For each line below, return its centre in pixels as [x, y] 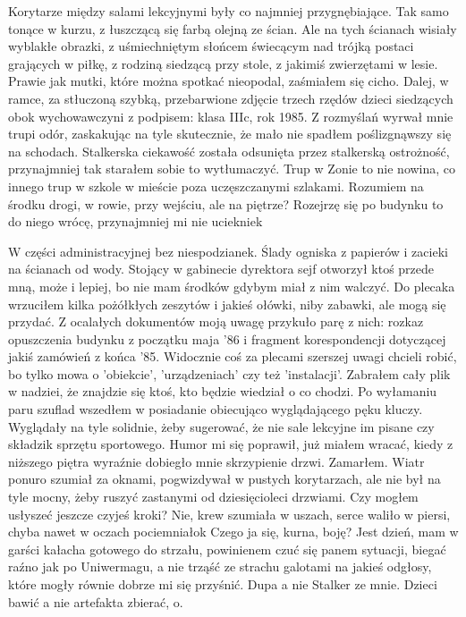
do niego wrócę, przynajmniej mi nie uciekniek [136, 221]
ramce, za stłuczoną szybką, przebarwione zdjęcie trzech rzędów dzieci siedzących [231, 98]
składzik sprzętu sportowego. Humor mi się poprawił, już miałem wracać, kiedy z [231, 444]
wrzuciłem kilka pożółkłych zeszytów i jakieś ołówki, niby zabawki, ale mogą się [227, 304]
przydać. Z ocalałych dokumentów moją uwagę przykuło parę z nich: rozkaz [216, 321]
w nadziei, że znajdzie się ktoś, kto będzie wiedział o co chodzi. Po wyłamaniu [223, 391]
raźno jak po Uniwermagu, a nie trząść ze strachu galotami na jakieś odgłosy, [220, 566]
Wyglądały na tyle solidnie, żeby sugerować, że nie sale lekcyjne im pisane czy [221, 426]
